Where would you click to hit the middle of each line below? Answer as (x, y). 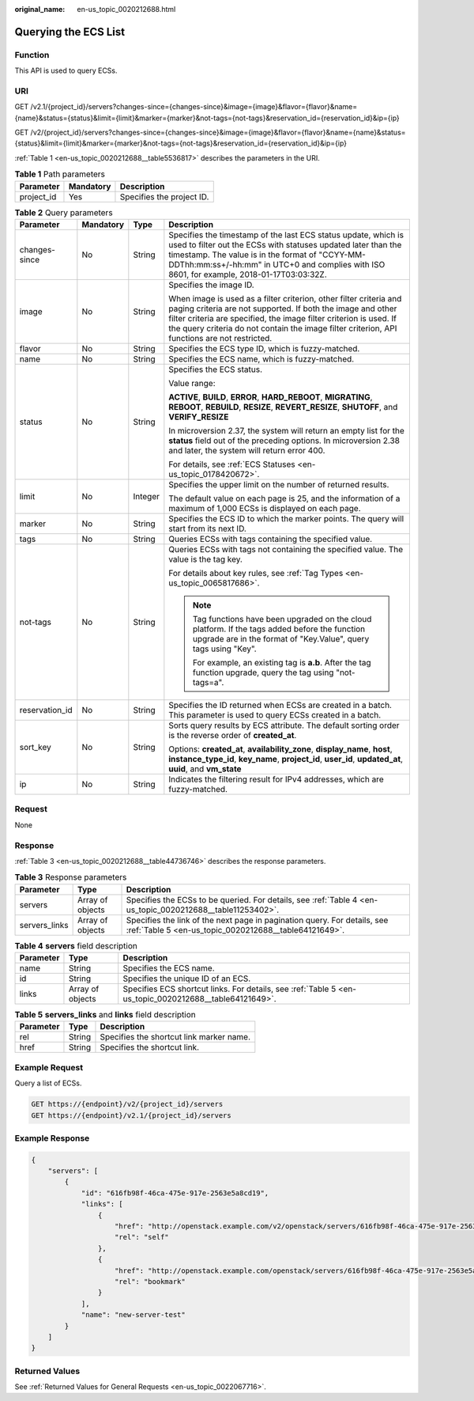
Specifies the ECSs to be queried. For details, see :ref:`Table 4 (242, 899)
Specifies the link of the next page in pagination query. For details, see (257, 920)
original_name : (40, 9)
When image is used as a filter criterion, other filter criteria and (285, 299)
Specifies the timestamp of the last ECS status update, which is (286, 235)
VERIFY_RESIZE (199, 417)
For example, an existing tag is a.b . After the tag (282, 663)
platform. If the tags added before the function (279, 629)
